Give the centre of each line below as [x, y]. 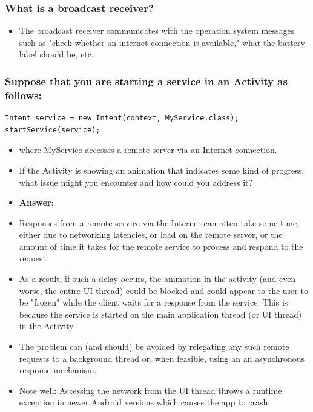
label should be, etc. [56, 54]
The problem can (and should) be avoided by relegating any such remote [154, 346]
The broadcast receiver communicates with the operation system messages [157, 31]
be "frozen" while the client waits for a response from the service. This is [153, 302]
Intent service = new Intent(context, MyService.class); [122, 118]
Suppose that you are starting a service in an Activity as [146, 81]
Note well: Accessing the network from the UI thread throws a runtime [150, 390]
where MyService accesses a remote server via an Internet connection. [148, 150]
